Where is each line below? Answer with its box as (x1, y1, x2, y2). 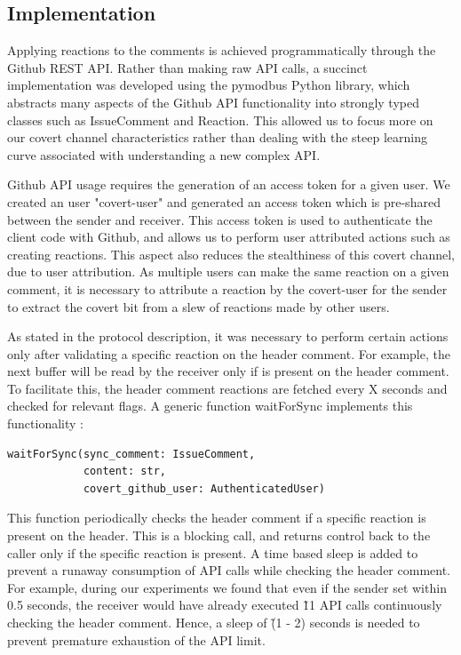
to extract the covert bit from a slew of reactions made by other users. (7, 297, 390, 316)
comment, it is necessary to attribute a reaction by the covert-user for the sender (7, 279, 448, 298)
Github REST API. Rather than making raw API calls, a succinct (7, 58, 368, 76)
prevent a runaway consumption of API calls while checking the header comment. (7, 561, 450, 579)
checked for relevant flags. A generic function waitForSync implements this (7, 396, 413, 415)
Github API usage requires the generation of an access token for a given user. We (7, 175, 450, 194)
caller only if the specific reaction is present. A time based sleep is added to (7, 543, 418, 562)
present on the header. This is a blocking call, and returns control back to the (7, 526, 431, 545)
